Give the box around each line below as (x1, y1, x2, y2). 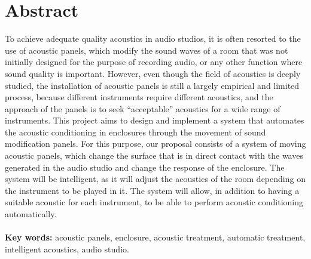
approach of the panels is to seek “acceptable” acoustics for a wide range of (5, 102, 280, 115)
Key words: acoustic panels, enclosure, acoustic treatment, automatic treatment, (5, 231, 306, 243)
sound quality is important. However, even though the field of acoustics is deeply (5, 67, 301, 79)
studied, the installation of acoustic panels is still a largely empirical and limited (5, 79, 300, 91)
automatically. (5, 208, 57, 220)
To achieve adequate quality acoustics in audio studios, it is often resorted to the (5, 32, 301, 45)
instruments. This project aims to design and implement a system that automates (5, 114, 304, 127)
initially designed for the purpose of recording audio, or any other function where (5, 55, 303, 68)
